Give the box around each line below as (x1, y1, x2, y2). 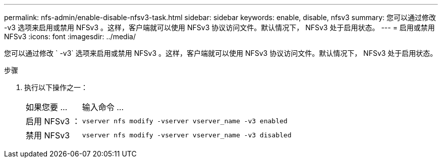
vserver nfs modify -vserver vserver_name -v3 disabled (82, 131, 292, 139)
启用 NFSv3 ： (26, 116, 80, 126)
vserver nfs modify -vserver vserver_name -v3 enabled (82, 117, 288, 125)
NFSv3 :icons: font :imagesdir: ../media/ (4, 32, 136, 41)
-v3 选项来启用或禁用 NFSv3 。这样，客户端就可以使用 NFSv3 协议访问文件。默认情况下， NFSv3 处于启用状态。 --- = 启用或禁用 (4, 23, 435, 32)
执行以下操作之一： (24, 83, 88, 92)
